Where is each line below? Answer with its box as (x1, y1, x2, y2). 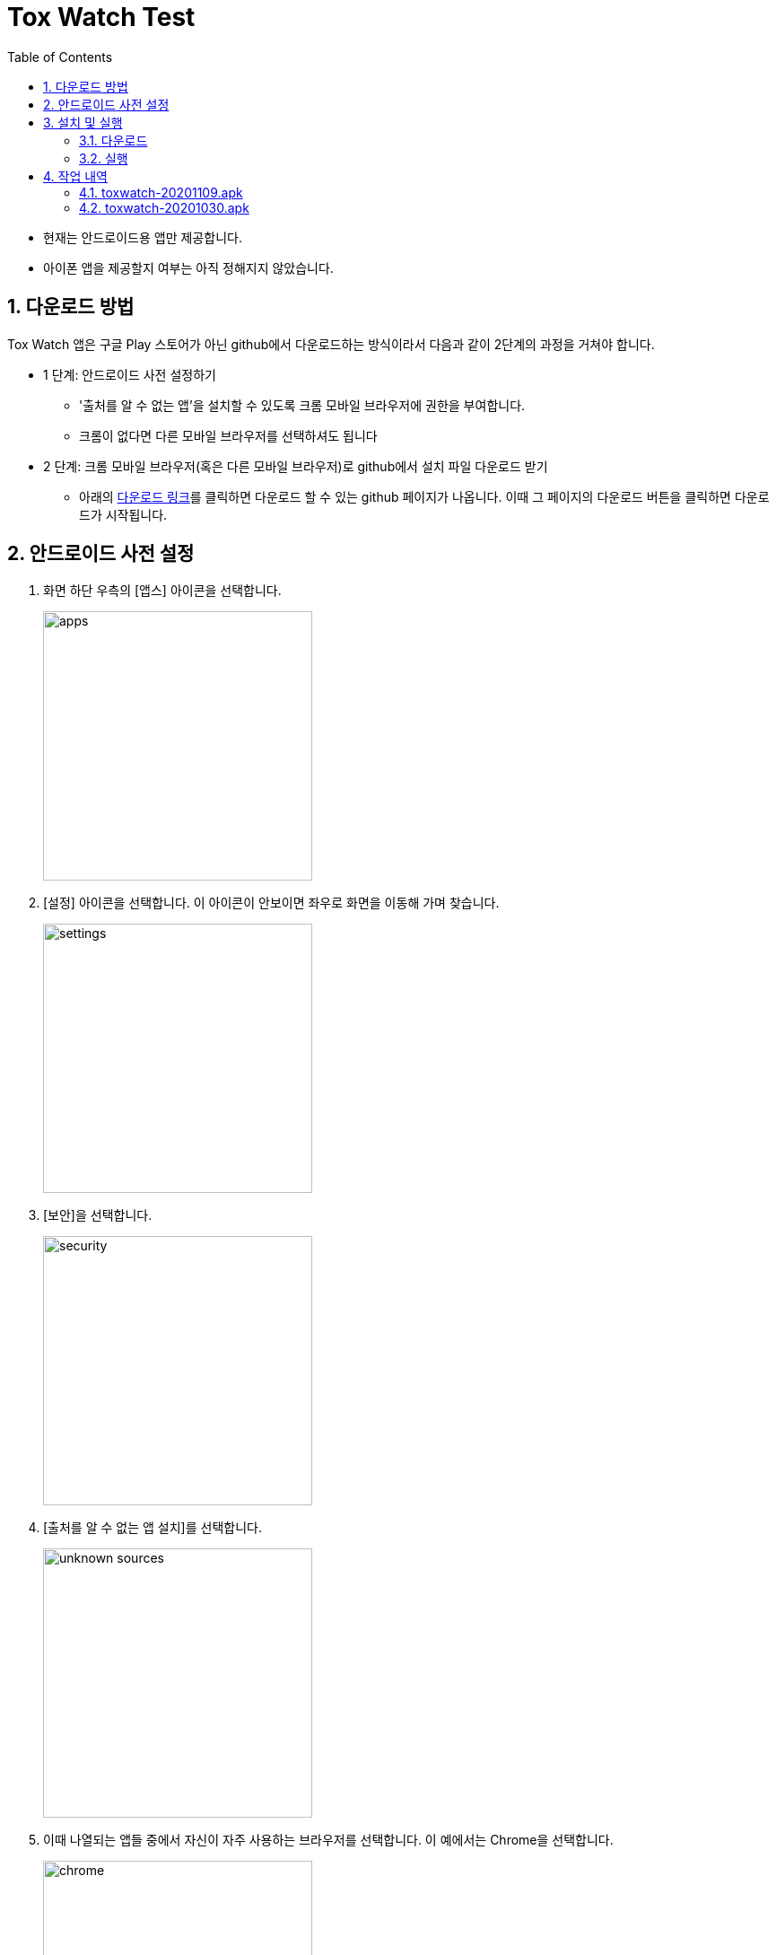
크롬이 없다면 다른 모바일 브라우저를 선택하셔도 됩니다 (79, 427, 378, 443)
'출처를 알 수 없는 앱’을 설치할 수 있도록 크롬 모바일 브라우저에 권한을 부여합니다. (79, 397, 526, 413)
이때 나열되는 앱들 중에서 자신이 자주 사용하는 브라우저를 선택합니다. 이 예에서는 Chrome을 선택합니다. (43, 1832, 614, 1848)
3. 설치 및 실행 (43, 114, 123, 130)
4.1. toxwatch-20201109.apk (79, 184, 243, 200)
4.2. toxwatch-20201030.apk (79, 199, 249, 215)
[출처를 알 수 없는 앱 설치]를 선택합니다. (43, 1520, 262, 1536)
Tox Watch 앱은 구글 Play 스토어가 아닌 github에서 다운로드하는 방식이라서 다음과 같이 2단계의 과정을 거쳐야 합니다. (7, 336, 655, 352)
